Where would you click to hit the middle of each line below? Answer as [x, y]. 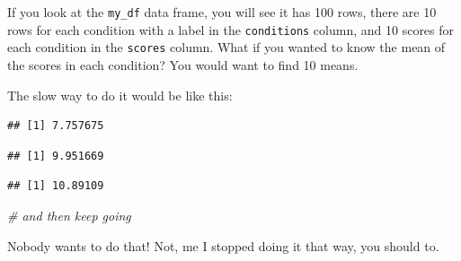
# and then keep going [69, 215]
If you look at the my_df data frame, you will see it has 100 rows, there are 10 [222, 12]
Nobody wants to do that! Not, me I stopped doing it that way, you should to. [223, 245]
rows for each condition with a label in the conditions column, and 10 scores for [231, 29]
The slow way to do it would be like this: [120, 95]
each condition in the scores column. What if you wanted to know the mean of [226, 47]
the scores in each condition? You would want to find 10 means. [183, 64]
